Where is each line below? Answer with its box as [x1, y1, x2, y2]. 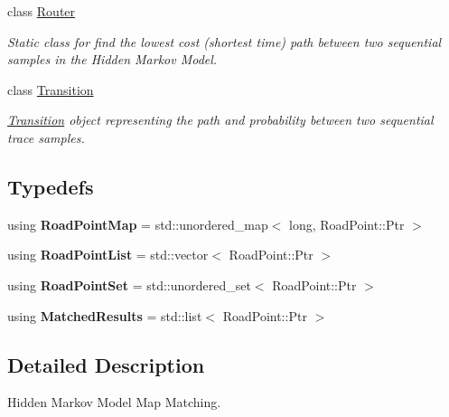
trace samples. [7, 128, 85, 147]
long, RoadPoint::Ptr [289, 214, 405, 233]
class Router [7, 2, 76, 20]
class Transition [7, 80, 94, 99]
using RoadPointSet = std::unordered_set [7, 275, 251, 294]
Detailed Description [7, 350, 205, 378]
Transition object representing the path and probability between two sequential [7, 110, 434, 129]
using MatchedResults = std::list [7, 306, 202, 325]
